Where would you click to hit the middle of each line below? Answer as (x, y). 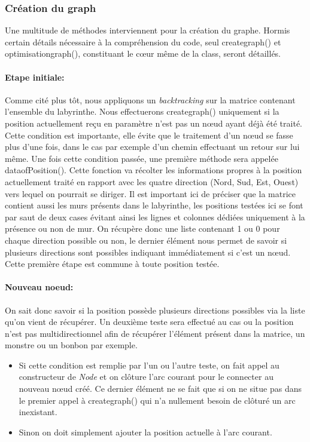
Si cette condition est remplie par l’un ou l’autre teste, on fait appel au (149, 365)
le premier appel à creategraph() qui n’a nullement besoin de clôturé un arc (157, 400)
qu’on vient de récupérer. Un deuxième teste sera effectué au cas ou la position (149, 322)
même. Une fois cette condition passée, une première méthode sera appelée (142, 158)
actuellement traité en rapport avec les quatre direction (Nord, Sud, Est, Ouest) (152, 181)
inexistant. (38, 412)
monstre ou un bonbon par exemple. (71, 345)
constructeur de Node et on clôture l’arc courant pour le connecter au (146, 377)
